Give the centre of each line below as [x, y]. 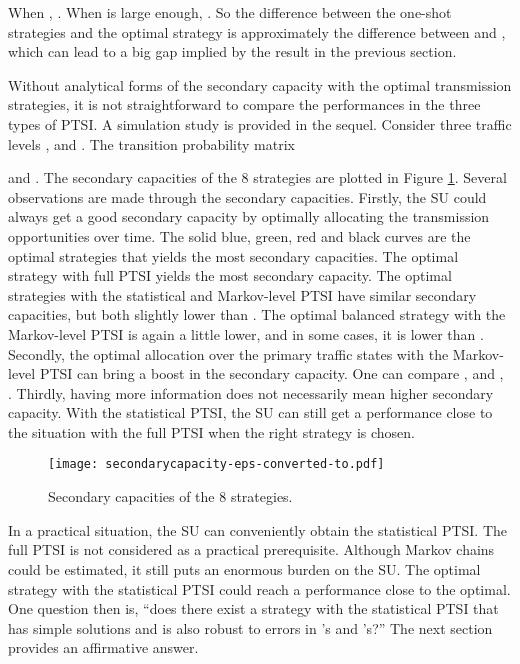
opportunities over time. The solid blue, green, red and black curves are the [239, 235]
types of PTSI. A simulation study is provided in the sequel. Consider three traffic [260, 123]
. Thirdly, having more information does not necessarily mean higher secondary [251, 392]
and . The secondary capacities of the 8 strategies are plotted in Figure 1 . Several [257, 177]
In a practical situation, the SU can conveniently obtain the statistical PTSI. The [258, 529]
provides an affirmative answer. [103, 647]
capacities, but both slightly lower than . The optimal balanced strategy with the [257, 314]
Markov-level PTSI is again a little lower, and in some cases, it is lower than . [246, 333]
